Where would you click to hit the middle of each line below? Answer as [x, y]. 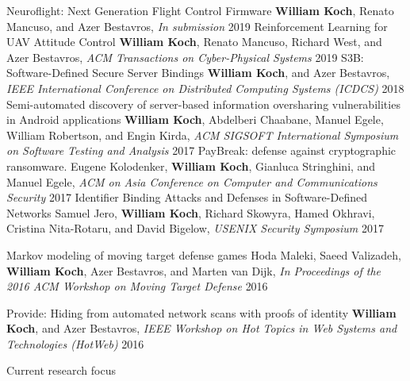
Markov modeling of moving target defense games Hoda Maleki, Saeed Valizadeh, [204, 254]
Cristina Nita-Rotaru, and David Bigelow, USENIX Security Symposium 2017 [195, 228]
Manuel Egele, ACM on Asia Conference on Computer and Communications [192, 181]
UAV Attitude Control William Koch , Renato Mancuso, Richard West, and [194, 42]
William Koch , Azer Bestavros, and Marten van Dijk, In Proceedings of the [194, 270]
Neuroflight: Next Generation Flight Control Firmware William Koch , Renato [200, 10]
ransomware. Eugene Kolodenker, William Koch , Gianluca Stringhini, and [191, 165]
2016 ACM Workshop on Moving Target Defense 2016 [137, 286]
